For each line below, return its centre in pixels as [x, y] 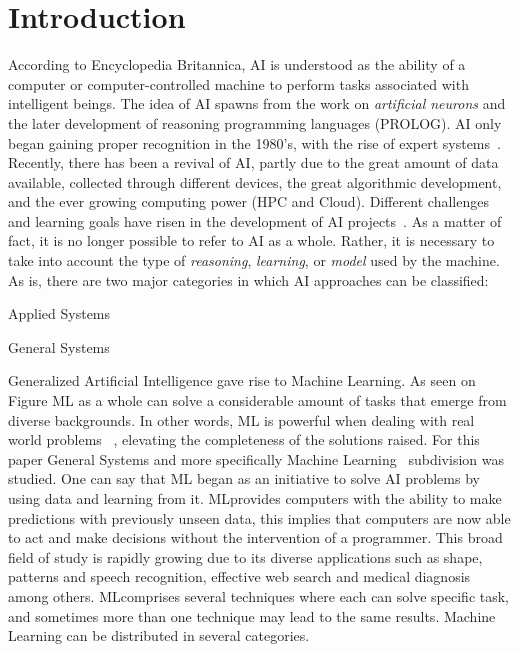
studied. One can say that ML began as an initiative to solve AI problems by [244, 478]
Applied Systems [59, 313]
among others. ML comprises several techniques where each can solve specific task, [259, 595]
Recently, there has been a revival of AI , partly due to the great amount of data [253, 162]
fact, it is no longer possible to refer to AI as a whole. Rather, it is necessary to [251, 240]
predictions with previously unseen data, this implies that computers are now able [259, 517]
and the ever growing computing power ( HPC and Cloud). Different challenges [248, 201]
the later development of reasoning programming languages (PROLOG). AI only [255, 122]
